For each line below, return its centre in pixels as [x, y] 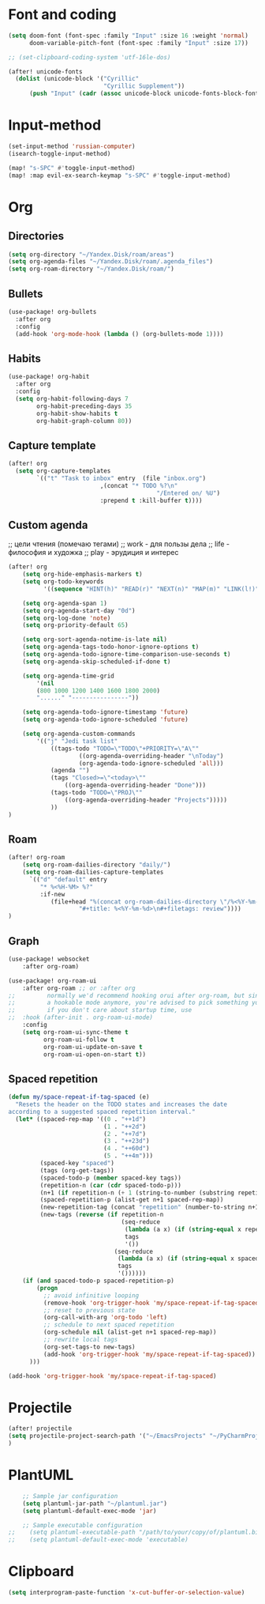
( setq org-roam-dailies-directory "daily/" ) [97, 865]
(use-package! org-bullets [52, 311]
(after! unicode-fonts [45, 72]
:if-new [52, 894]
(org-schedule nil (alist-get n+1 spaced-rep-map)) [130, 1332]
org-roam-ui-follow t [78, 1040]
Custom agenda [48, 525]
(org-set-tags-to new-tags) [89, 1347]
